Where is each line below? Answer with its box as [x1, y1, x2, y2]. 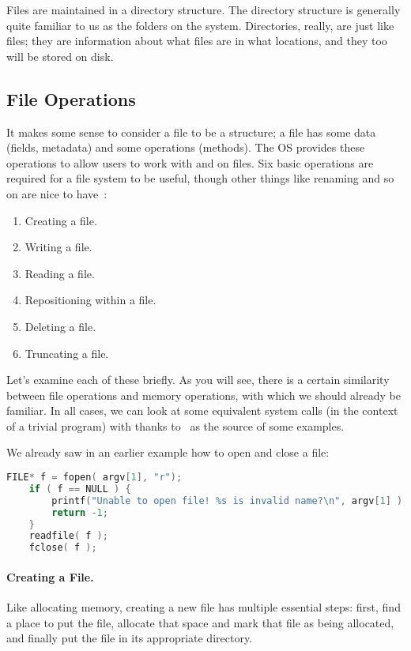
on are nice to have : [6, 185, 107, 201]
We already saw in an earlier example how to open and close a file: [6, 444, 330, 461]
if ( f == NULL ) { [28, 483, 131, 495]
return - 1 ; [51, 506, 108, 518]
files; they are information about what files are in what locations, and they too [6, 32, 387, 49]
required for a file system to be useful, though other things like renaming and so [6, 170, 394, 186]
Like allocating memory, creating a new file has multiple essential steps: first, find [6, 599, 401, 615]
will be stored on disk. [6, 47, 114, 64]
